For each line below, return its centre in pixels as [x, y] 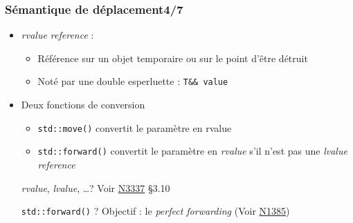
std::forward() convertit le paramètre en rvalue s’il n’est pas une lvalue [192, 151]
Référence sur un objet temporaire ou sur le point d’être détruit [173, 58]
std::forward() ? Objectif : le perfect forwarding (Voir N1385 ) [155, 211]
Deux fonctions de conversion [83, 105]
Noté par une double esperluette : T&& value [133, 81]
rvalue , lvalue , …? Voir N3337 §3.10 [96, 187]
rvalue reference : [57, 35]
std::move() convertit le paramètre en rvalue [135, 127]
